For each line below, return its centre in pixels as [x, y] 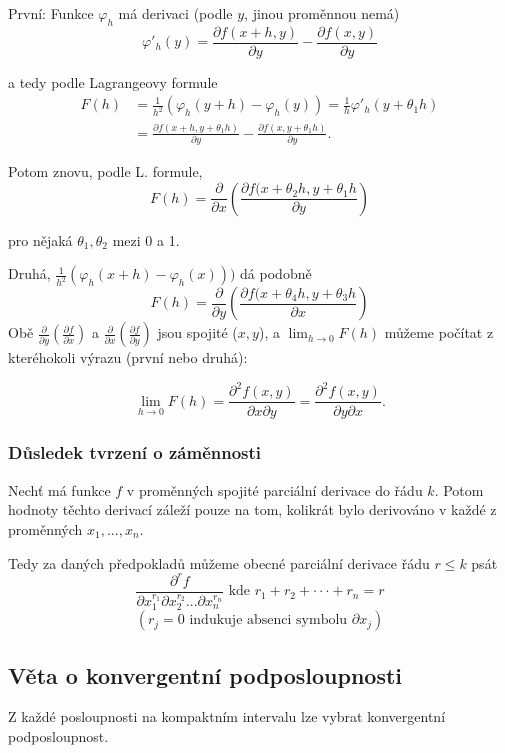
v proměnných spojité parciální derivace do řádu [274, 489]
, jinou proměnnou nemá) [322, 13]
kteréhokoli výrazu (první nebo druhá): [128, 357]
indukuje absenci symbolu [268, 620]
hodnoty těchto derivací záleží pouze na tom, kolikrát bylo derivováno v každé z [252, 509]
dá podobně [276, 273]
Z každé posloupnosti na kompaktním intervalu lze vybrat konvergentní [227, 716]
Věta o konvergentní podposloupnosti [205, 674]
